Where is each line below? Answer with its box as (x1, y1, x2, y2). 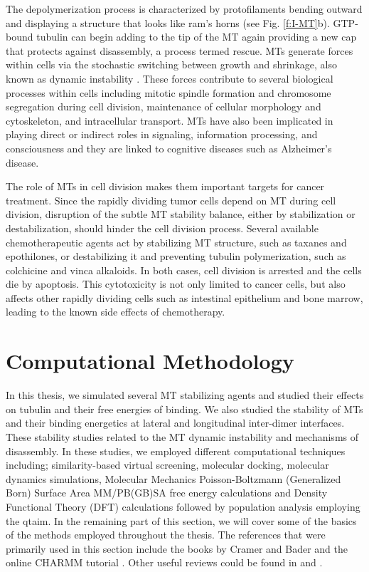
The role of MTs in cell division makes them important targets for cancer (6, 179, 325, 194)
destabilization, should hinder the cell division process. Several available (6, 220, 319, 235)
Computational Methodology (6, 346, 294, 375)
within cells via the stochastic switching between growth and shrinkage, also (6, 57, 338, 72)
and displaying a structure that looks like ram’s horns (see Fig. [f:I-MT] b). (6, 15, 330, 30)
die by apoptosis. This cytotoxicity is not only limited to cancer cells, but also (6, 276, 346, 291)
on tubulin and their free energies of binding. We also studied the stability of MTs (6, 401, 363, 416)
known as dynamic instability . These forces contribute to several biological (6, 71, 333, 85)
